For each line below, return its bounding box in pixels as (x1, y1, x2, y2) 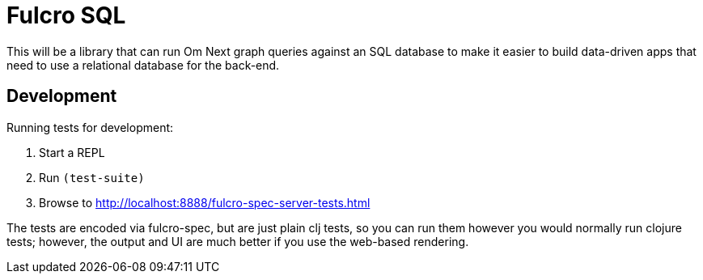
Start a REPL (39, 145, 105, 159)
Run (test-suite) (39, 170, 145, 185)
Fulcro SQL (6, 2, 126, 29)
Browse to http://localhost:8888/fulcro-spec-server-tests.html (39, 195, 371, 210)
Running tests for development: (6, 120, 174, 134)
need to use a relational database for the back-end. (6, 57, 280, 72)
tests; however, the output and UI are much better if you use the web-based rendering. (6, 234, 469, 248)
